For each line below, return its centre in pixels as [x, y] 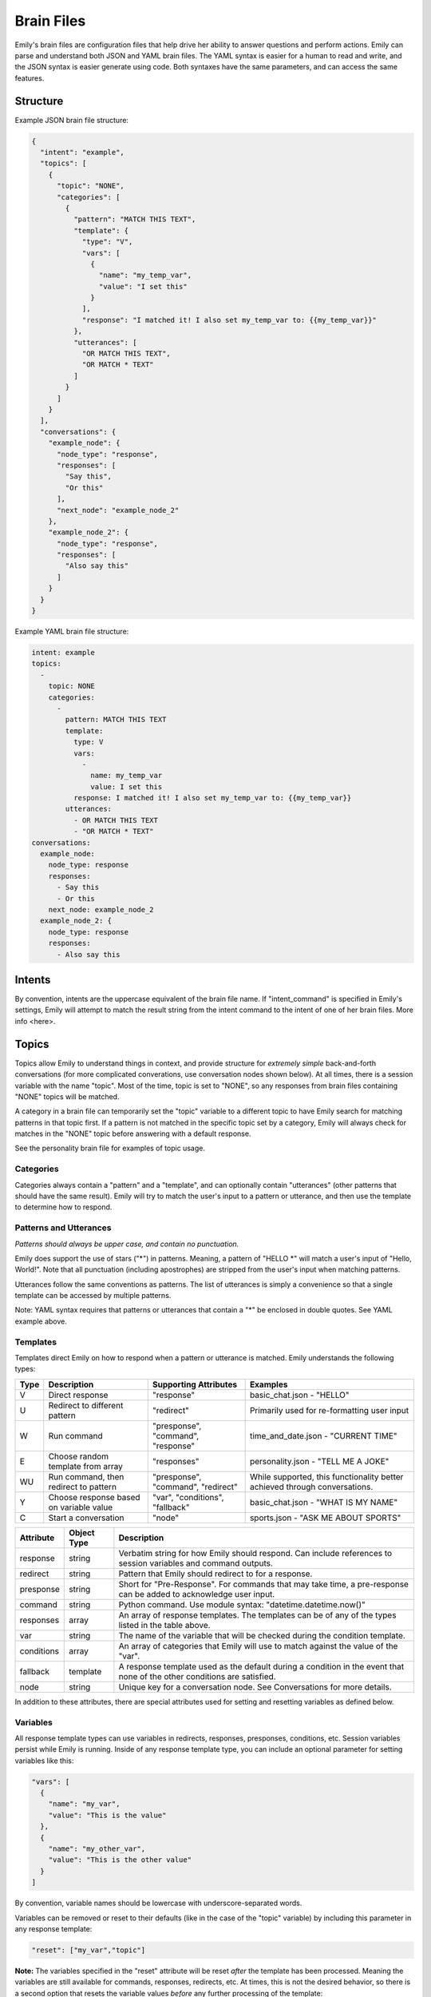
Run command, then [86, 1476]
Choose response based [94, 1497]
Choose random [79, 1456]
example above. [41, 1321]
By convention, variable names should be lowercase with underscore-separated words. [158, 1903]
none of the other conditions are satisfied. [197, 1676]
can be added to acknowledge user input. [197, 1594]
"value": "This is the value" [107, 1815]
